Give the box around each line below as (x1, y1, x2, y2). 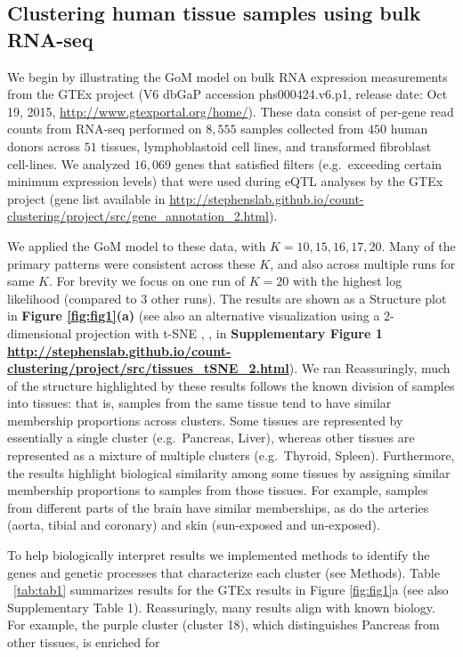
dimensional (7, 323, 72, 342)
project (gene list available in (7, 189, 166, 207)
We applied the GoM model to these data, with (7, 236, 266, 255)
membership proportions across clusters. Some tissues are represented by (7, 410, 403, 429)
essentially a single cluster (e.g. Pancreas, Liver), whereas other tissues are (7, 428, 415, 447)
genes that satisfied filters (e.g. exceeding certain (175, 154, 443, 173)
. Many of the (381, 236, 456, 255)
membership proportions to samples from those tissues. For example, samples (7, 481, 428, 499)
